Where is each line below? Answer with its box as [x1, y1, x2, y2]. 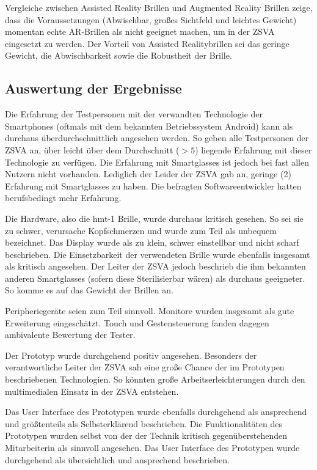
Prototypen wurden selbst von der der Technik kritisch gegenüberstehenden [5, 429, 287, 442]
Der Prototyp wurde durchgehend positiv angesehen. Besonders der [5, 348, 257, 361]
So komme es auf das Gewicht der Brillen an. [5, 284, 173, 296]
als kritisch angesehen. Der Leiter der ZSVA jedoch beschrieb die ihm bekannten [5, 260, 306, 273]
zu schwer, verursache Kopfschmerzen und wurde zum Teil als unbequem [5, 224, 277, 237]
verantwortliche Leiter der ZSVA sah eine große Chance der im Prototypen [5, 361, 285, 373]
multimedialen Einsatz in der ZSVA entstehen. [5, 384, 179, 397]
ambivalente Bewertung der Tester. [5, 328, 136, 341]
